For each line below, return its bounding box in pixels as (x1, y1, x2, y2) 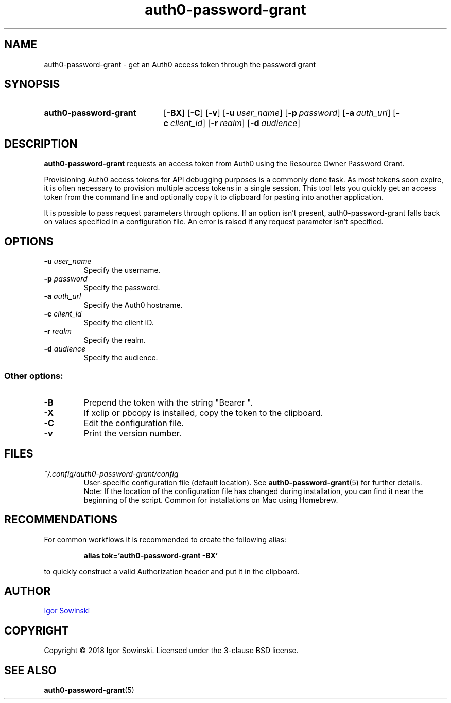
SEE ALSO (4, 663, 57, 677)
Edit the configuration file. (83, 417, 184, 428)
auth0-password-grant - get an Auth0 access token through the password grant (44, 60, 316, 69)
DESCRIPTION (4, 137, 78, 150)
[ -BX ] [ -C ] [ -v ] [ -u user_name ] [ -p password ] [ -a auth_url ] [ (163, 108, 396, 118)
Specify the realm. (83, 336, 146, 345)
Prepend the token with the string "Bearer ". (83, 397, 253, 408)
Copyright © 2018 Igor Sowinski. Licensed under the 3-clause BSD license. (44, 646, 299, 655)
